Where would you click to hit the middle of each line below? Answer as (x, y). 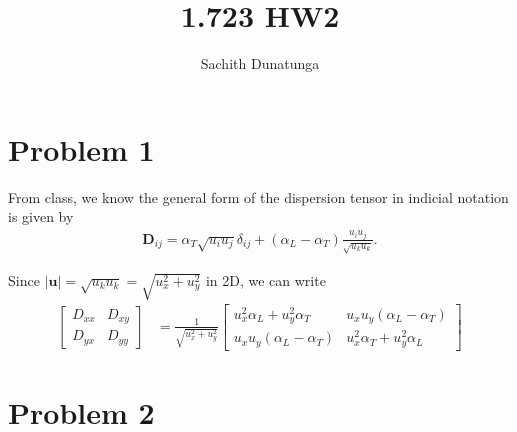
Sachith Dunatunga (260, 63)
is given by (41, 216)
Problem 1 (81, 148)
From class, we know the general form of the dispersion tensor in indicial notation (258, 196)
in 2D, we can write (265, 279)
